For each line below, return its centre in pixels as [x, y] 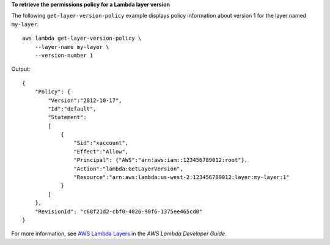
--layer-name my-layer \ [72, 47]
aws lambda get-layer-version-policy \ [82, 38]
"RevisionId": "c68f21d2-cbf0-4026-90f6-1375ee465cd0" [119, 211]
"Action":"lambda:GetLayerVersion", [128, 169]
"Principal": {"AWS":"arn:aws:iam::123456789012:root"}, [161, 160]
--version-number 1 [64, 55]
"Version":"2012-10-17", [85, 100]
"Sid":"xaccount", [101, 143]
